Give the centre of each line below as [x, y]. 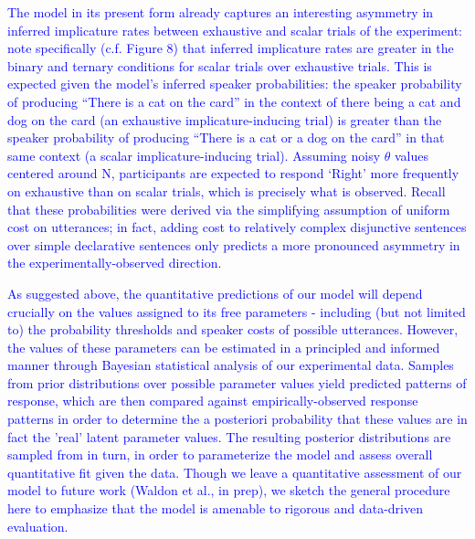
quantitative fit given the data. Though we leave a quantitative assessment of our [235, 472]
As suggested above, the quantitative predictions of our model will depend [215, 293]
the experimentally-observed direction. [115, 263]
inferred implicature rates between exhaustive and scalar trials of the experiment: [235, 30]
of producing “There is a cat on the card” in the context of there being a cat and [234, 101]
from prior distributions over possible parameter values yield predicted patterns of [237, 382]
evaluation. [38, 526]
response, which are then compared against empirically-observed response [213, 401]
